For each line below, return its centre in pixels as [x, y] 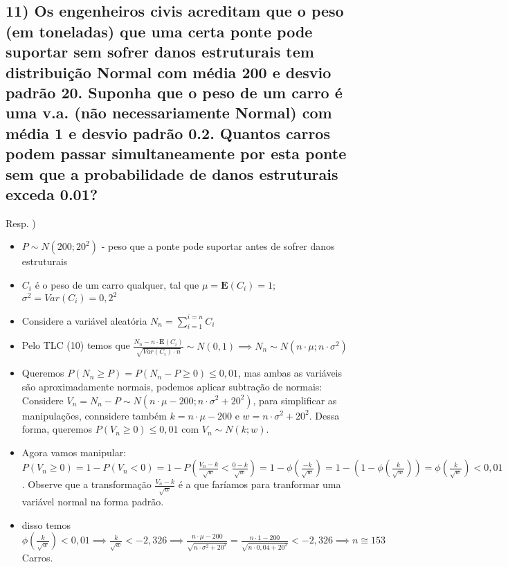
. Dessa [324, 415]
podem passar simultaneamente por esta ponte [176, 153]
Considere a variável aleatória [84, 320]
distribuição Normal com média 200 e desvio [169, 72]
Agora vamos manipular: [74, 452]
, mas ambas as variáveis [290, 373]
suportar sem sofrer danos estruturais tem [160, 52]
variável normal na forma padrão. [93, 502]
